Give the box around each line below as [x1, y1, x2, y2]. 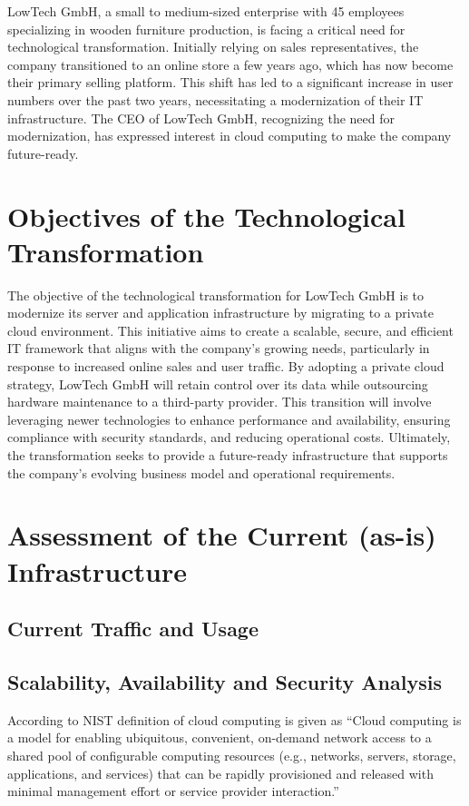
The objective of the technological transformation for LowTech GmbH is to [7, 285, 425, 304]
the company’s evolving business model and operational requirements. [7, 463, 396, 482]
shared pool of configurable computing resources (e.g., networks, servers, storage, [7, 745, 456, 764]
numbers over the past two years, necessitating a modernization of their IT [7, 90, 424, 109]
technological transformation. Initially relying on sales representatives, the [7, 37, 419, 56]
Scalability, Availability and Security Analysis [7, 667, 442, 695]
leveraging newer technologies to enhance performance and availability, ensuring [7, 409, 451, 428]
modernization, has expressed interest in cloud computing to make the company [7, 126, 452, 145]
